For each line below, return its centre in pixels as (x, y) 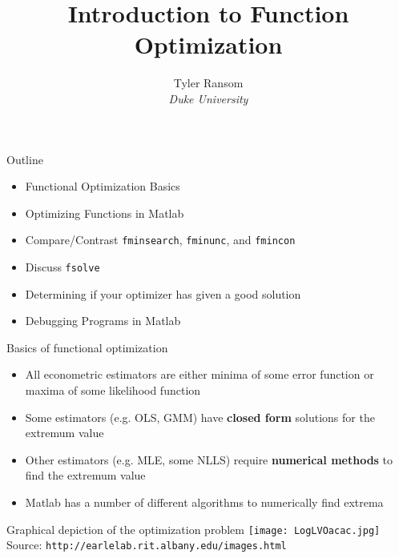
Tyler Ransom (208, 83)
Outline (25, 159)
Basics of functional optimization (87, 347)
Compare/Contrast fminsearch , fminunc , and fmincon (160, 240)
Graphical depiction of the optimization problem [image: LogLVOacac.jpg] (193, 529)
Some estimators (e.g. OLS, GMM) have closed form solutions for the (200, 417)
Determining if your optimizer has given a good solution (163, 293)
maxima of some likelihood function (113, 389)
